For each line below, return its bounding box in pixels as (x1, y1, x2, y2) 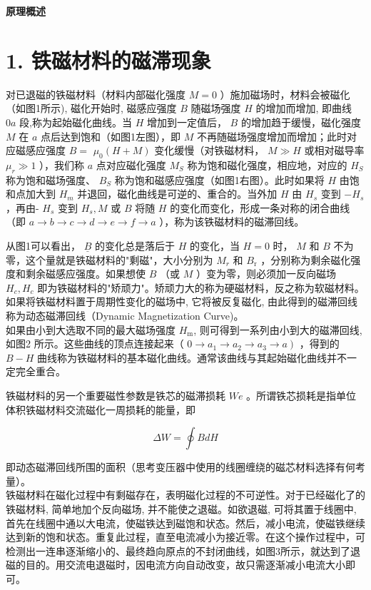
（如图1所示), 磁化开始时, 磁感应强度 (6, 101, 177, 116)
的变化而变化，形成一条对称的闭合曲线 (170, 200, 350, 215)
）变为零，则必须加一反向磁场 (195, 266, 336, 281)
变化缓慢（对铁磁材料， (154, 143, 265, 158)
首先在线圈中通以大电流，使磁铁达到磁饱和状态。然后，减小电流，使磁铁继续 (6, 515, 365, 530)
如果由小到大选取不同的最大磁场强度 (6, 322, 176, 337)
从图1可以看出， (6, 238, 81, 253)
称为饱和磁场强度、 (6, 172, 96, 187)
